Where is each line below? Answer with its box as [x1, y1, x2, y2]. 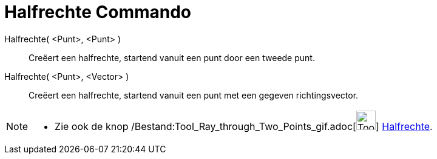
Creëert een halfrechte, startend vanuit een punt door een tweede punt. [29, 52, 315, 63]
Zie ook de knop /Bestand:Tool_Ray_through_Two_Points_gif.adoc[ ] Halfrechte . [55, 120, 433, 132]
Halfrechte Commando [4, 2, 191, 22]
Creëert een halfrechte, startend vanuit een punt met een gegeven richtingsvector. [29, 89, 359, 100]
